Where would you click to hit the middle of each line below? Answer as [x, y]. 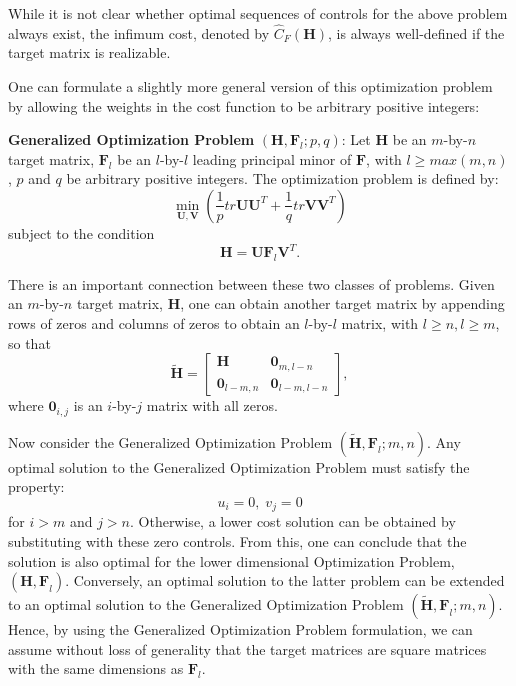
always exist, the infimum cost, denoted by [139, 32]
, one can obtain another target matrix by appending [342, 303]
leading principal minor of [272, 158]
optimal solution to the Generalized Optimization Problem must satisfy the [239, 466]
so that [29, 342]
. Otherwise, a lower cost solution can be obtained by [292, 521]
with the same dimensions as [96, 668]
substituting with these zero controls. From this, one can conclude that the [237, 540]
